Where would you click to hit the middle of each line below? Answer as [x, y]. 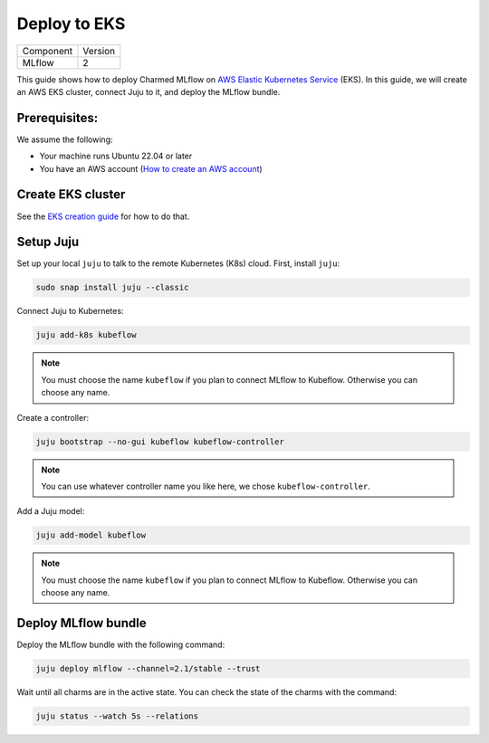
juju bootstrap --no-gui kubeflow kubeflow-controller [160, 442]
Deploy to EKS [71, 24]
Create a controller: [53, 417]
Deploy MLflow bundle [81, 623]
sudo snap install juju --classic [112, 288]
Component [47, 51]
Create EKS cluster [71, 195]
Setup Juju [48, 242]
